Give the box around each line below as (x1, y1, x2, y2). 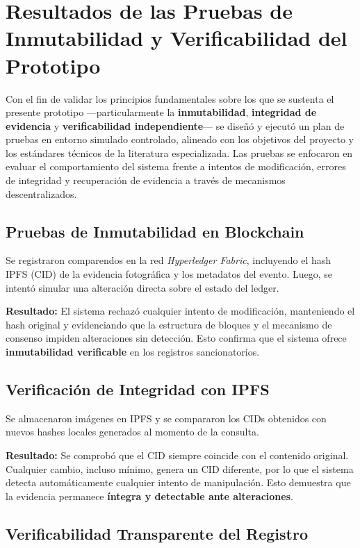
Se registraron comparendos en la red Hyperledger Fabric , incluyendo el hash (6, 253, 332, 267)
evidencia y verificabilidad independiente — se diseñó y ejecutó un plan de (6, 118, 345, 133)
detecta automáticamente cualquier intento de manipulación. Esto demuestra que (6, 475, 351, 490)
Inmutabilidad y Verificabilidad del (6, 24, 347, 52)
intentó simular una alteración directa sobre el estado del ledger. (6, 280, 279, 294)
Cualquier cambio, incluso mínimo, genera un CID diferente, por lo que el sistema (6, 461, 354, 476)
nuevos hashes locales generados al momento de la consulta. (6, 424, 259, 439)
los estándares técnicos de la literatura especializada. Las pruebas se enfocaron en (6, 145, 353, 160)
